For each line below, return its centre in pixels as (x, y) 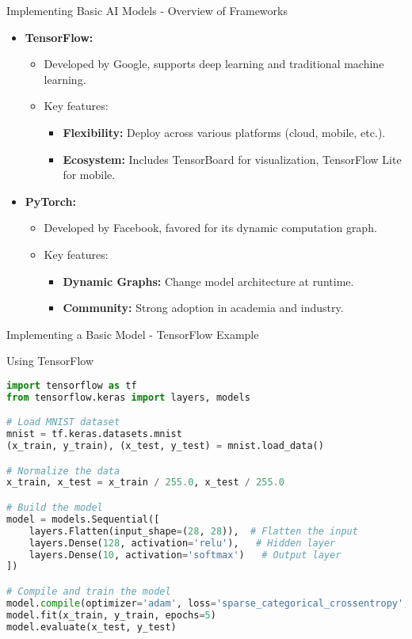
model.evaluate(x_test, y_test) (92, 627)
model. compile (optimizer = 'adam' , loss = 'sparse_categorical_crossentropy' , (208, 603)
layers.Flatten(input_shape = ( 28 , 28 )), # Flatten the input (193, 531)
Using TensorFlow (50, 361)
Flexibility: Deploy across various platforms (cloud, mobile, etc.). (224, 132)
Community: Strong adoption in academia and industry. (203, 308)
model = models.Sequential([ (83, 519)
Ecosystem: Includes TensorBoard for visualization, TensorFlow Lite (232, 159)
